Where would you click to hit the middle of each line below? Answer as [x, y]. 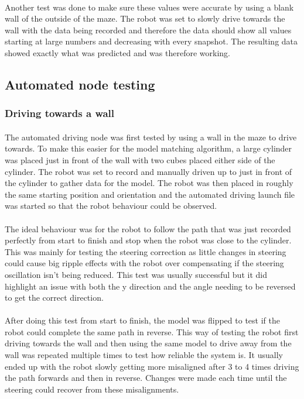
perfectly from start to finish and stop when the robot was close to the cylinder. [148, 240]
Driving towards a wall [60, 113]
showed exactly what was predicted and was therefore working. [117, 52]
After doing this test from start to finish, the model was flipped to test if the [142, 320]
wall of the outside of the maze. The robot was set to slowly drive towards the [145, 18]
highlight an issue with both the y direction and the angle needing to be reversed [150, 286]
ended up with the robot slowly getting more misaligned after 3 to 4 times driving [152, 366]
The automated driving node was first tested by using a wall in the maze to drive [151, 137]
